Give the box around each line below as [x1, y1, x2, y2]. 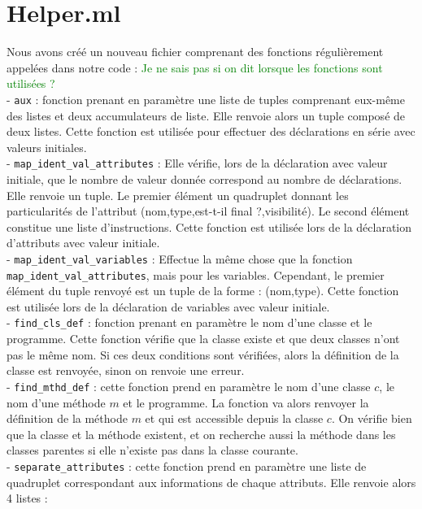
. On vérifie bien [331, 410, 412, 427]
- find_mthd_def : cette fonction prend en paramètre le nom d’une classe [7, 377, 371, 394]
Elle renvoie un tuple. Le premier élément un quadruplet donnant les [7, 186, 349, 203]
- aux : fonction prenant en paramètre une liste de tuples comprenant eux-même [7, 90, 405, 107]
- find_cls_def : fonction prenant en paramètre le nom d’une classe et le [7, 314, 372, 331]
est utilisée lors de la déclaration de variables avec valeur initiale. [7, 298, 330, 315]
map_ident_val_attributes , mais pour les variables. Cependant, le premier [7, 266, 385, 283]
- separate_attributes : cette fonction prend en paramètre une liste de [7, 457, 367, 474]
